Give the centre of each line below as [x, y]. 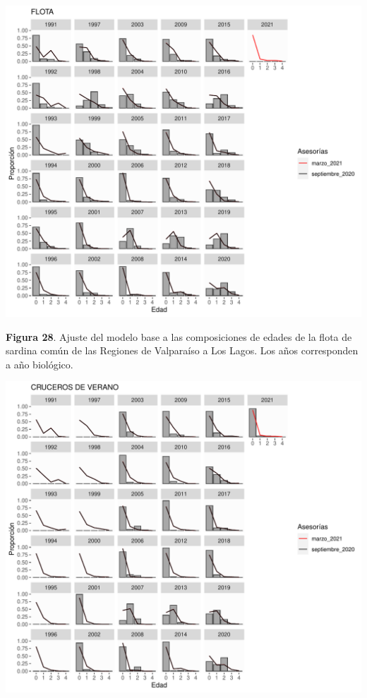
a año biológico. [40, 364]
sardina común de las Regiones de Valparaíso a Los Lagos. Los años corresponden [182, 350]
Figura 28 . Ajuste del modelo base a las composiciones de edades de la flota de [179, 336]
